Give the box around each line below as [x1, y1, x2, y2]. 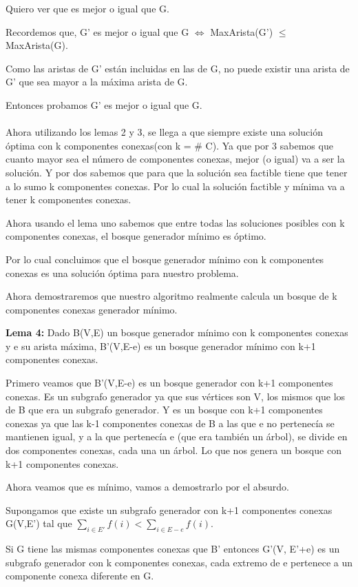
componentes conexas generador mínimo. [6, 302, 178, 316]
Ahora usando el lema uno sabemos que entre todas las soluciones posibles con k [6, 215, 345, 229]
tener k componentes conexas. [6, 192, 131, 207]
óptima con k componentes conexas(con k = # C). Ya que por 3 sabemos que [6, 138, 333, 152]
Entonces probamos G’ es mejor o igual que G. [6, 97, 202, 112]
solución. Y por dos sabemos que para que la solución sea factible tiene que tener [6, 165, 348, 179]
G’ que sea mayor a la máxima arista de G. [6, 74, 188, 89]
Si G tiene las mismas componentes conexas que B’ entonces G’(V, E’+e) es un [6, 542, 340, 556]
